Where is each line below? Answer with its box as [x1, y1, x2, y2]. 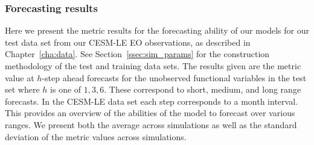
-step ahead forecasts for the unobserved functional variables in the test [42, 71, 307, 84]
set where [5, 83, 40, 96]
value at [5, 71, 34, 84]
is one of [50, 83, 82, 96]
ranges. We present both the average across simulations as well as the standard [5, 118, 297, 131]
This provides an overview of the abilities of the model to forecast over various [5, 106, 295, 119]
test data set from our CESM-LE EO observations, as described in [5, 35, 251, 48]
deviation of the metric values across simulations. [5, 130, 187, 143]
